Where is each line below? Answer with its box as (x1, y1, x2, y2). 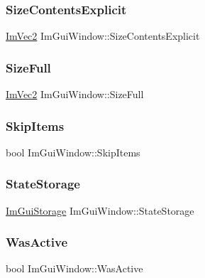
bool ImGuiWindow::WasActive (6, 261, 143, 276)
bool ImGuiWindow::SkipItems (6, 144, 140, 159)
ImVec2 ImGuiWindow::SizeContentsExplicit (6, 28, 200, 43)
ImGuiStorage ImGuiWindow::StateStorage (6, 203, 194, 218)
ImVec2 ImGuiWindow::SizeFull (6, 87, 144, 102)
